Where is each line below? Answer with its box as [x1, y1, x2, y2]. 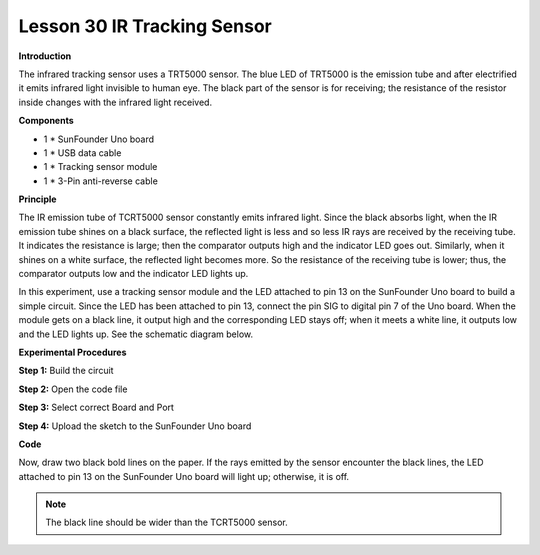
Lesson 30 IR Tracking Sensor [18, 15, 272, 37]
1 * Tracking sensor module [43, 161, 158, 173]
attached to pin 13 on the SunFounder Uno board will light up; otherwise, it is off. [18, 470, 350, 482]
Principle [18, 193, 57, 205]
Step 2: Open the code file [18, 383, 128, 395]
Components [18, 115, 74, 127]
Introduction [18, 50, 72, 62]
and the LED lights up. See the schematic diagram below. [18, 328, 254, 340]
